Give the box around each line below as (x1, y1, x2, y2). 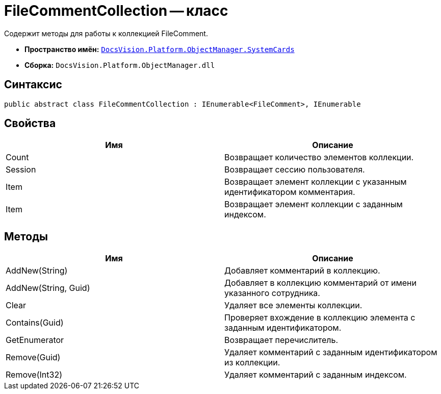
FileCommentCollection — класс (4, 2, 228, 19)
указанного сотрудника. (224, 288, 320, 299)
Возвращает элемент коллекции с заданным (224, 199, 403, 210)
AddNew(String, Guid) (6, 283, 90, 293)
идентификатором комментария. (224, 187, 355, 198)
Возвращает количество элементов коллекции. (224, 152, 414, 163)
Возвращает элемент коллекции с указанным (224, 177, 407, 187)
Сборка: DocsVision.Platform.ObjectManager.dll (24, 60, 215, 69)
